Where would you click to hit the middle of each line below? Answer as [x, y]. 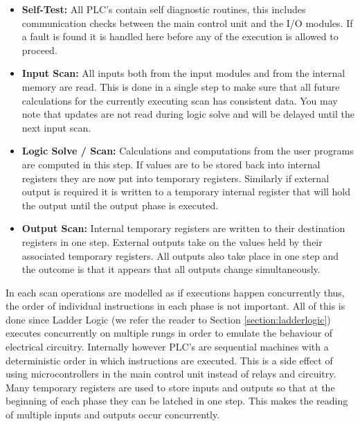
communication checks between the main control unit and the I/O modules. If [187, 23]
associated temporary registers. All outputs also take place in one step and [180, 255]
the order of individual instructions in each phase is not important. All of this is [175, 306]
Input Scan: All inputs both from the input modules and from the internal [183, 73]
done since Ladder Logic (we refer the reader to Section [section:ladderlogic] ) [168, 319]
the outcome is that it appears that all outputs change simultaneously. [171, 269]
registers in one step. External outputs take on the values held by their [172, 241]
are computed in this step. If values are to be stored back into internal [171, 164]
